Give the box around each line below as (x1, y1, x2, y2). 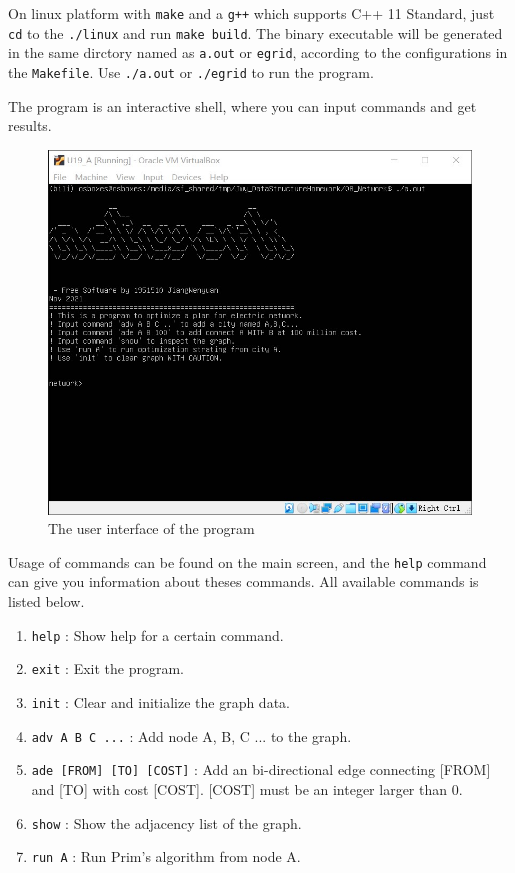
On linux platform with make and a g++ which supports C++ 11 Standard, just (8, 3, 495, 23)
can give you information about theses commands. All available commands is (8, 571, 479, 592)
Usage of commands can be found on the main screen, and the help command (8, 551, 487, 572)
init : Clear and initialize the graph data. (31, 691, 290, 712)
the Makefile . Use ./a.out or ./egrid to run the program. (8, 61, 374, 82)
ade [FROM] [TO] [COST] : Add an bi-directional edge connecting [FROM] (31, 759, 491, 780)
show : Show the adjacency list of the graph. (31, 812, 302, 833)
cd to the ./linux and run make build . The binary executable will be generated (8, 22, 503, 43)
